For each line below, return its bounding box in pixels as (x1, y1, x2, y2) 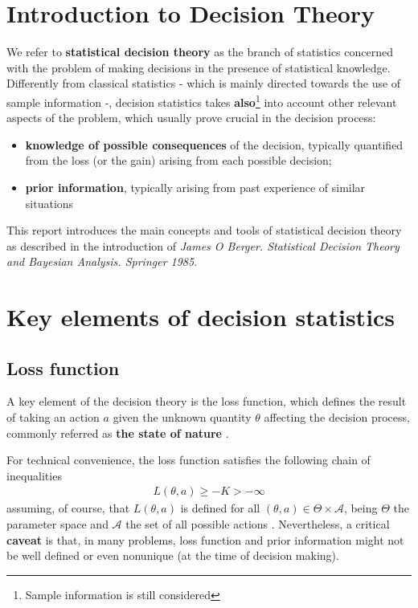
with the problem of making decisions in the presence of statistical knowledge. (6, 59, 391, 75)
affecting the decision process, (264, 409, 410, 426)
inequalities (6, 467, 62, 484)
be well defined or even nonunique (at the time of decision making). (6, 547, 339, 564)
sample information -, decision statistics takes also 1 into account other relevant (6, 91, 397, 110)
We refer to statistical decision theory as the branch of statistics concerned (6, 43, 394, 60)
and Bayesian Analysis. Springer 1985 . (6, 253, 198, 270)
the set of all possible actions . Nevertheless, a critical (125, 516, 390, 533)
